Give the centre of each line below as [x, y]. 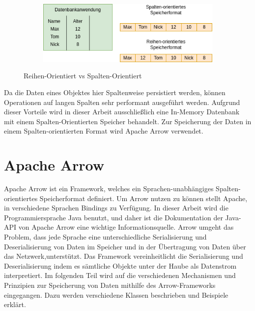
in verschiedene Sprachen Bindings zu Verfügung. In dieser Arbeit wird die [116, 208]
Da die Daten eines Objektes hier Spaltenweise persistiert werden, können [115, 92]
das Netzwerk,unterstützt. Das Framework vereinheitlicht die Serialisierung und [124, 256]
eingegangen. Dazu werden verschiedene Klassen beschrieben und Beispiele [116, 294]
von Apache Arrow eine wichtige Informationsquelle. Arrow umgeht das [126, 227]
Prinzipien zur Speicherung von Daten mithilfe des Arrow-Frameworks [110, 285]
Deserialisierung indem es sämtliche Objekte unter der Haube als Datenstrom [120, 265]
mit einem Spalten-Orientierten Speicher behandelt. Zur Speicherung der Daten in [128, 121]
